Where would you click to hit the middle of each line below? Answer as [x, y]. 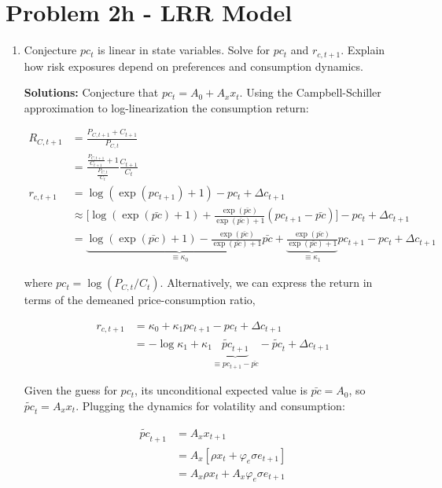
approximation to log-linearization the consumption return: [166, 107]
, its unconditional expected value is [221, 390]
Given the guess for [70, 390]
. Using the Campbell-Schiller [310, 92]
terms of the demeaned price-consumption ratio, [140, 300]
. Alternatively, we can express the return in [266, 283]
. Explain [363, 50]
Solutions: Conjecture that [91, 92]
